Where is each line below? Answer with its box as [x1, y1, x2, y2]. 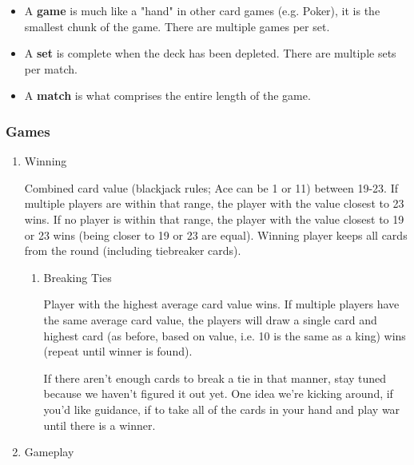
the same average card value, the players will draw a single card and [43, 311, 377, 328]
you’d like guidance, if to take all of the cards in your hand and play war [43, 400, 400, 417]
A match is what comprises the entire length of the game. [24, 87, 311, 104]
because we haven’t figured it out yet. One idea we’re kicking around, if [43, 385, 393, 402]
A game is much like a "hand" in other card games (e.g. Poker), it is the [24, 2, 380, 18]
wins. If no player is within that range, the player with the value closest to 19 [24, 210, 404, 227]
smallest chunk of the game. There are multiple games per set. [24, 18, 330, 34]
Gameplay [24, 443, 74, 460]
